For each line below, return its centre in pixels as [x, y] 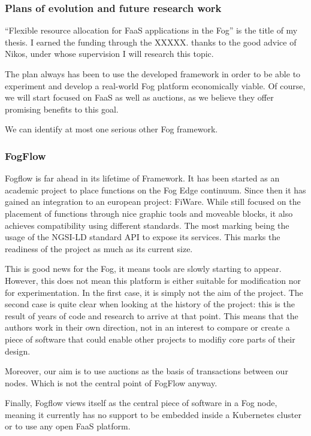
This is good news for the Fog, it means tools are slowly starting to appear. [143, 269]
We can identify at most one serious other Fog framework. [111, 129]
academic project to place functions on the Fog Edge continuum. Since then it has [155, 190]
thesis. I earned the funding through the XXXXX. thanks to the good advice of [151, 42]
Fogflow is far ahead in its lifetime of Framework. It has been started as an [142, 178]
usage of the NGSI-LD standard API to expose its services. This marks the [143, 237]
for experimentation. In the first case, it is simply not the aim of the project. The [154, 292]
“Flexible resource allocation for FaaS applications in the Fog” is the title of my [151, 30]
